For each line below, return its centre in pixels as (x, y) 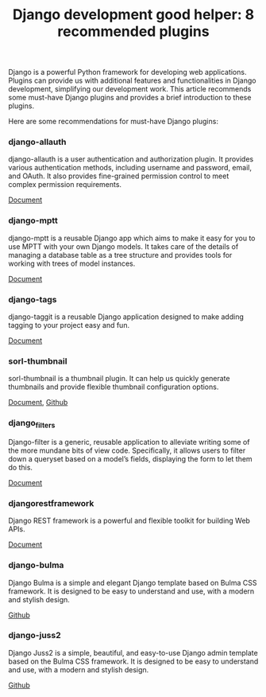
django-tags (33, 299)
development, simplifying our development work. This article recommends (130, 89)
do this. (21, 467)
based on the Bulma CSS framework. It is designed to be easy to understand (133, 661)
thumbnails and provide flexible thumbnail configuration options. (114, 387)
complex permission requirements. (65, 185)
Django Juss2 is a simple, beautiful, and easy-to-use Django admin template (133, 652)
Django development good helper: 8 (133, 15)
